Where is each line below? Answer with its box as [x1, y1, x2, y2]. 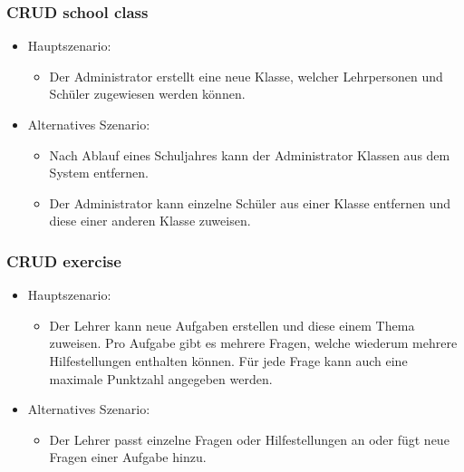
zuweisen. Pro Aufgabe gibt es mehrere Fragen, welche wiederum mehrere [49, 333, 458, 352]
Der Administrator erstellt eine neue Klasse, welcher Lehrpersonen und [49, 66, 443, 85]
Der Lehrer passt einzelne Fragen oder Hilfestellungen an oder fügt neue [49, 429, 449, 448]
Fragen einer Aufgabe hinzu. [49, 448, 207, 467]
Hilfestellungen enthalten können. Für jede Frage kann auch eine [49, 351, 408, 370]
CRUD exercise [6, 249, 121, 272]
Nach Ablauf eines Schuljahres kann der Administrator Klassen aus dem [49, 145, 450, 164]
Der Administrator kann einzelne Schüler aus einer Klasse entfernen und [49, 193, 451, 212]
